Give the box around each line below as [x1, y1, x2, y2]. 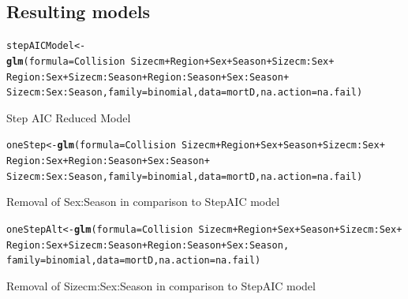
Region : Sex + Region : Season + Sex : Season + [6, 155, 210, 167]
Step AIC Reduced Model [6, 109, 131, 125]
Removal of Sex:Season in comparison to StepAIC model [6, 193, 280, 210]
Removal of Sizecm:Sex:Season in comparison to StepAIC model [6, 277, 316, 293]
